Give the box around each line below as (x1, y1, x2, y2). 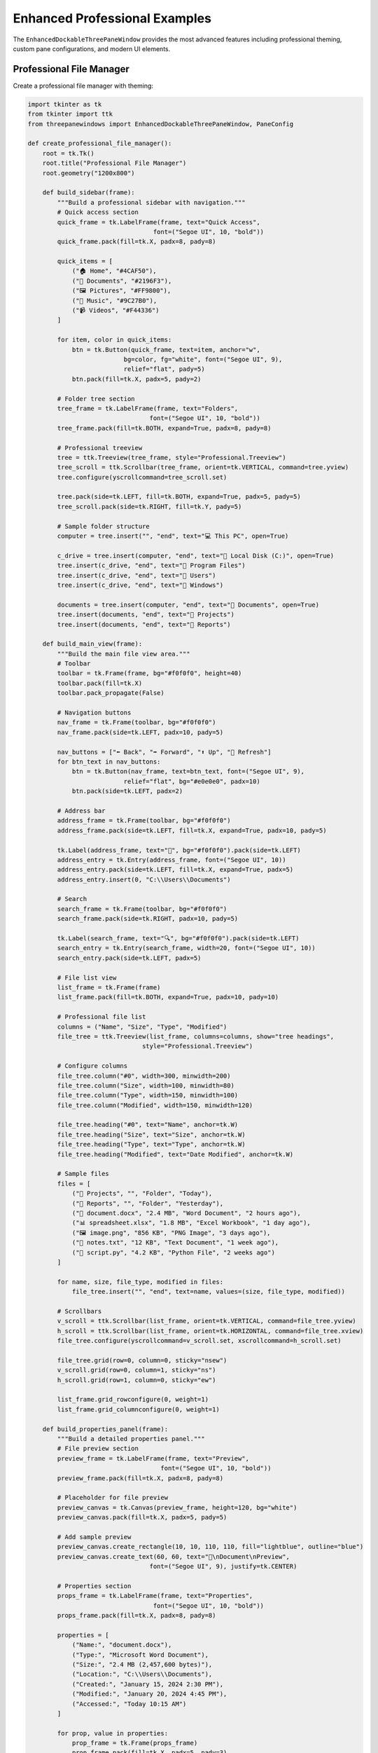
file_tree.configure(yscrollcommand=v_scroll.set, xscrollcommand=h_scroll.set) (57, 1336, 342, 1345)
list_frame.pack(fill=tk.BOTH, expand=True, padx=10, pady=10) (57, 993, 279, 1001)
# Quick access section (57, 208, 139, 217)
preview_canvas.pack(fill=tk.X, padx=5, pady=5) (57, 1513, 227, 1522)
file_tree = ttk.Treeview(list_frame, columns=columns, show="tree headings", (57, 1032, 335, 1041)
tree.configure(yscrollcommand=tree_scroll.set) (57, 473, 227, 481)
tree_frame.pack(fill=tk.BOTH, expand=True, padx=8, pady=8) (57, 424, 272, 432)
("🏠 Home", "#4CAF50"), (71, 267, 157, 275)
